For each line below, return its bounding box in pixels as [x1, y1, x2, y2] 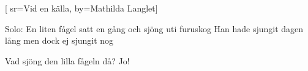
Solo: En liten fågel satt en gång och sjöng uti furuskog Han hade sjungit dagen [5, 22, 304, 35]
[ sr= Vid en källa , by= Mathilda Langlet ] [5, 2, 158, 14]
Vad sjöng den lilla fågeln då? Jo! [5, 54, 130, 67]
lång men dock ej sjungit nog [5, 34, 114, 47]
